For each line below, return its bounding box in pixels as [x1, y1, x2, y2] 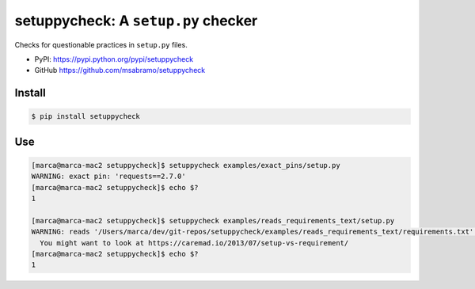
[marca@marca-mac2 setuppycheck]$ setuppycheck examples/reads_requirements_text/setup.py [31, 216, 395, 225]
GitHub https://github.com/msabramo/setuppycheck [34, 66, 206, 75]
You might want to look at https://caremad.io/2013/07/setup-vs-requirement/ [40, 238, 349, 247]
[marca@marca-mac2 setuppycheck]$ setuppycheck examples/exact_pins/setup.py [31, 161, 340, 169]
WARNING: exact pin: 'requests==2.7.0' [31, 172, 186, 181]
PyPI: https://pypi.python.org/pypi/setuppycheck [34, 54, 194, 63]
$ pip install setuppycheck [31, 112, 140, 121]
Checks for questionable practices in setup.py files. [14, 40, 188, 49]
